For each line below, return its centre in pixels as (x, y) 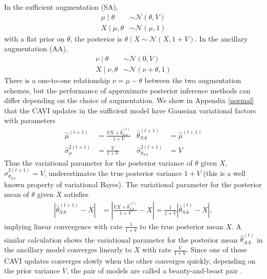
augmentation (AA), (36, 48)
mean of (17, 194)
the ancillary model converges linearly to (68, 250)
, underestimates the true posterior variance (113, 173)
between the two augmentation (193, 80)
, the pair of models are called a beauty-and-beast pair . (154, 271)
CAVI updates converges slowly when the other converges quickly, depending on (130, 260)
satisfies (77, 194)
